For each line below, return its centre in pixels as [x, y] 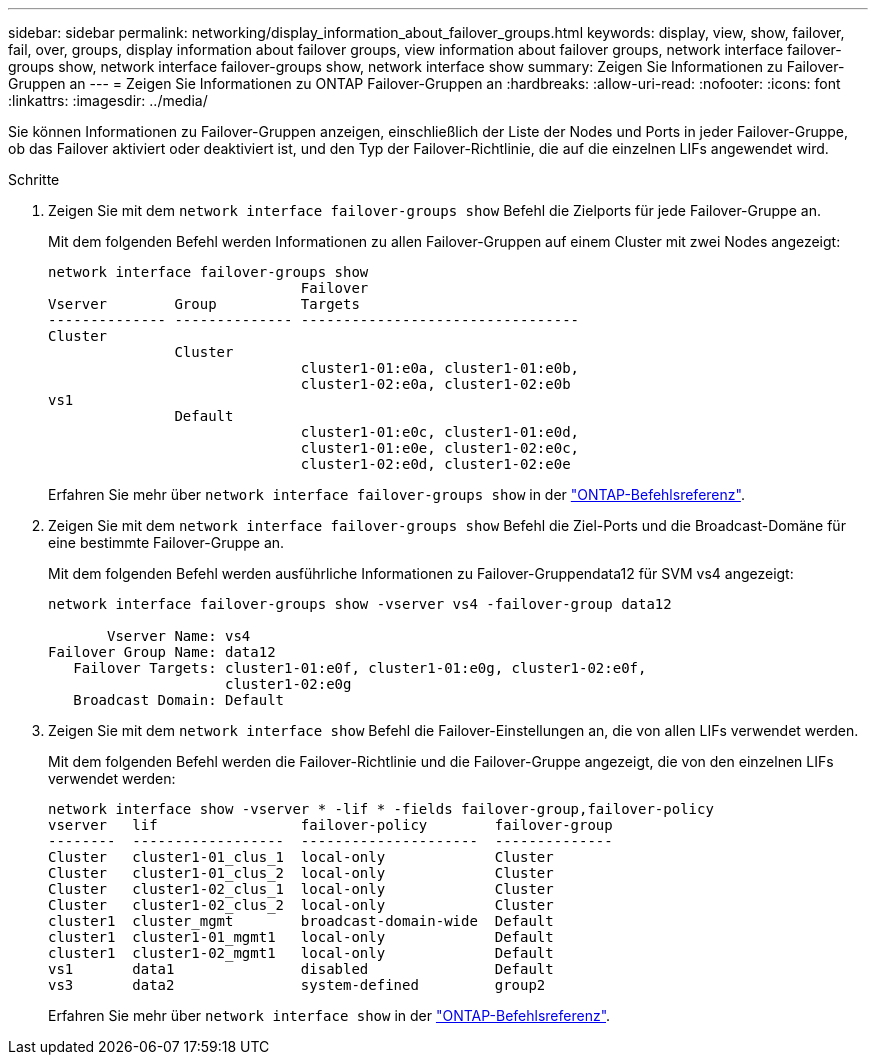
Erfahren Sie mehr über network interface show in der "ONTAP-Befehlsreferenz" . [329, 1015]
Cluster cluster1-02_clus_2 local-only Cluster [301, 905]
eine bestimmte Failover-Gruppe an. [166, 542]
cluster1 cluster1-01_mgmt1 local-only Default [301, 937]
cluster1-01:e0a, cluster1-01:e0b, [440, 368]
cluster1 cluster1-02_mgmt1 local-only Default [301, 953]
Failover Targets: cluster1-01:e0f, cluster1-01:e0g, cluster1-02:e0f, [360, 668]
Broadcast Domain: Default [179, 700]
